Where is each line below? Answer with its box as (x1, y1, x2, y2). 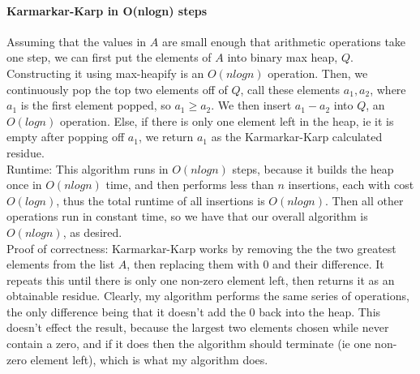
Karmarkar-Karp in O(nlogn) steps (6, 2, 208, 19)
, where (370, 80, 406, 97)
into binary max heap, (227, 49, 338, 66)
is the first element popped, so (20, 97, 171, 114)
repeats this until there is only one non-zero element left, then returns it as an (6, 271, 395, 288)
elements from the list (6, 256, 115, 273)
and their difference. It (272, 256, 384, 273)
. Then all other (324, 191, 404, 208)
